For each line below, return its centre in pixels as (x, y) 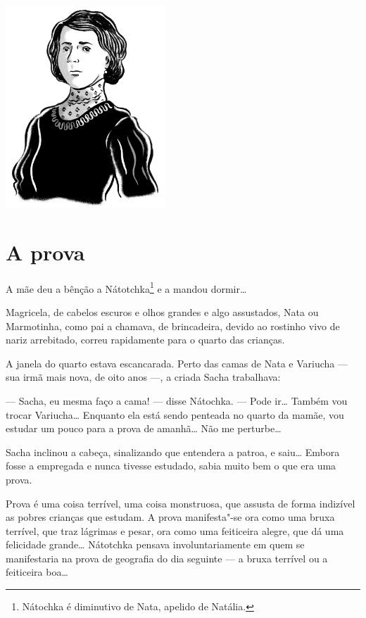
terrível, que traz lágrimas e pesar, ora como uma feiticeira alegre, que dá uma (175, 530)
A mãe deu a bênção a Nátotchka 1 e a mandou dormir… (126, 287)
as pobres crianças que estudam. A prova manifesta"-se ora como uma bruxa (170, 517)
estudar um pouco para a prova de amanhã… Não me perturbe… (144, 428)
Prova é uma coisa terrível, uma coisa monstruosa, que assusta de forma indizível (181, 503)
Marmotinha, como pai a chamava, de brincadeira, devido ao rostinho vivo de (173, 326)
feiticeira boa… (37, 572)
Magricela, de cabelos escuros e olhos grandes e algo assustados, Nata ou (162, 311)
